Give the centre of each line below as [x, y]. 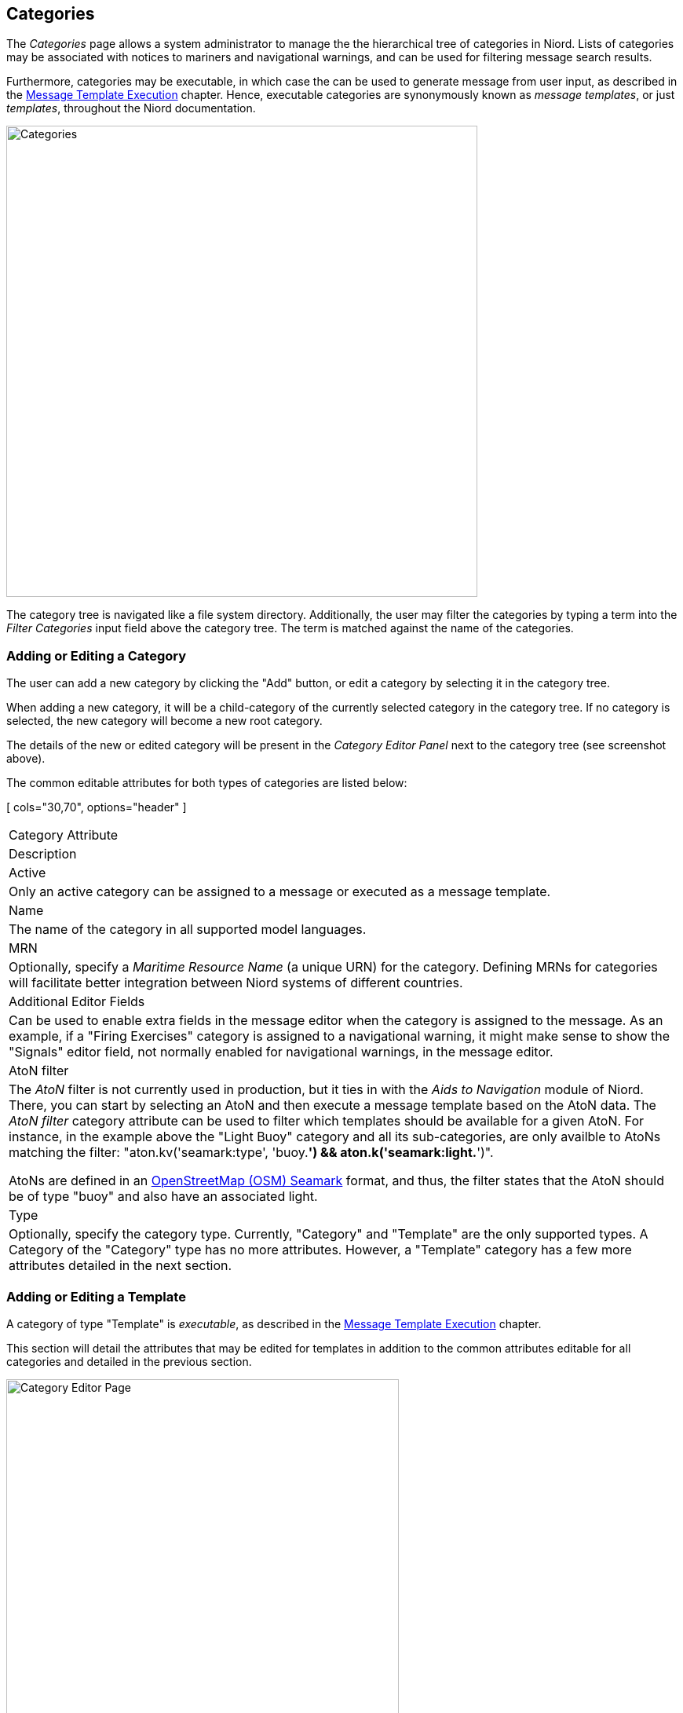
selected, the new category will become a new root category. [164, 721]
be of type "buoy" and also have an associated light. [163, 1197]
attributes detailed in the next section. [121, 1266]
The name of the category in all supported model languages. [188, 930]
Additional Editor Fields [77, 1002]
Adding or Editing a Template [96, 1296]
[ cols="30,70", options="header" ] [97, 807]
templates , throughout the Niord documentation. [131, 108]
